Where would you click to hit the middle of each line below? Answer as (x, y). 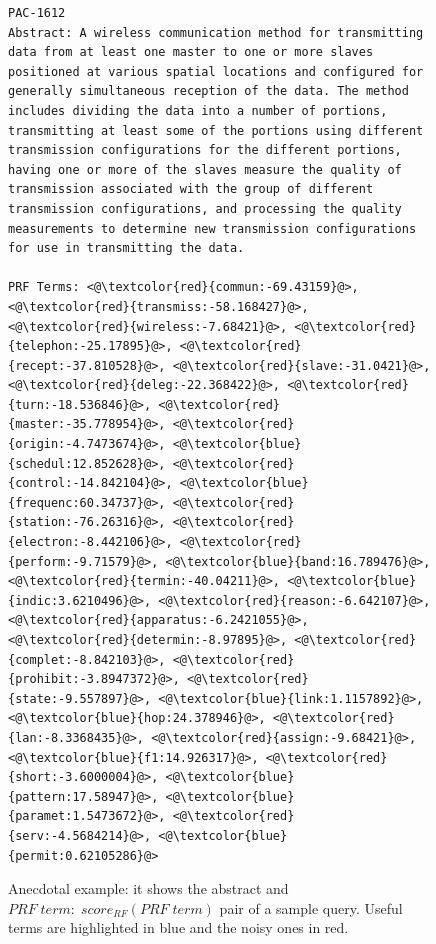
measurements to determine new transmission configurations (212, 228)
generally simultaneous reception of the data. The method (208, 91)
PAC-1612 (37, 13)
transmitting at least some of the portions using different (216, 130)
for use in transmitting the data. (126, 248)
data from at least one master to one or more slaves (191, 52)
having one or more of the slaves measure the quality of (205, 169)
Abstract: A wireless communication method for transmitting (216, 32)
